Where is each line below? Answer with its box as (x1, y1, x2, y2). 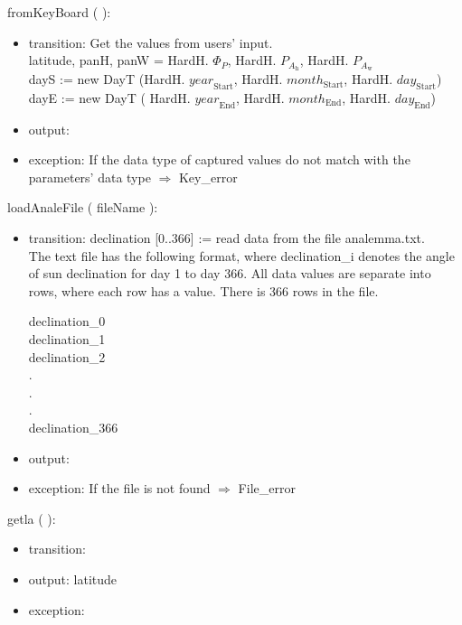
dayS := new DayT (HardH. (28, 70, 185, 89)
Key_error (178, 167, 238, 186)
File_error (238, 479, 296, 498)
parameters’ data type (28, 167, 151, 186)
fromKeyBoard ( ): (7, 3, 111, 21)
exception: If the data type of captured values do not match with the (28, 150, 410, 169)
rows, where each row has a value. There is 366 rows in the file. (28, 281, 379, 300)
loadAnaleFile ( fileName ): (7, 198, 158, 217)
